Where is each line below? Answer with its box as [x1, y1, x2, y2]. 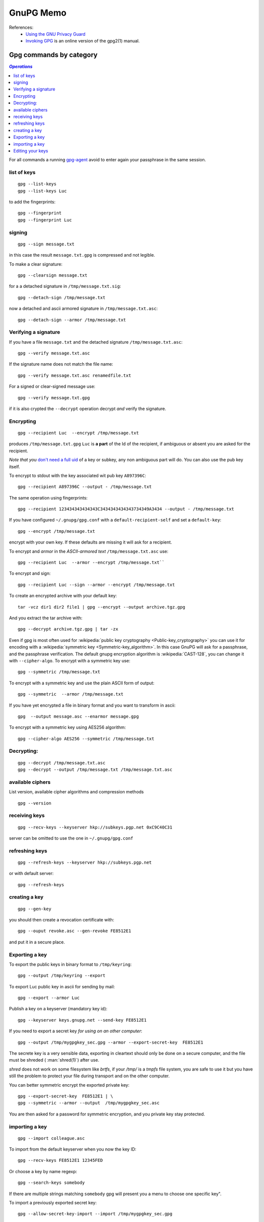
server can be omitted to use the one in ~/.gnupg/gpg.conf [9, 835, 133, 841]
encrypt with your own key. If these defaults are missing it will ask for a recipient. [9, 539, 172, 545]
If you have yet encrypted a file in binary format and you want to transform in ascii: [9, 702, 176, 708]
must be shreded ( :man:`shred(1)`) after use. [9, 1057, 100, 1063]
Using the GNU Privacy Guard [25, 31, 86, 37]
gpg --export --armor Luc [18, 995, 80, 1001]
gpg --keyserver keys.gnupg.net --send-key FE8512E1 [18, 1017, 147, 1023]
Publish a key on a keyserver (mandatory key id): [9, 1006, 108, 1012]
